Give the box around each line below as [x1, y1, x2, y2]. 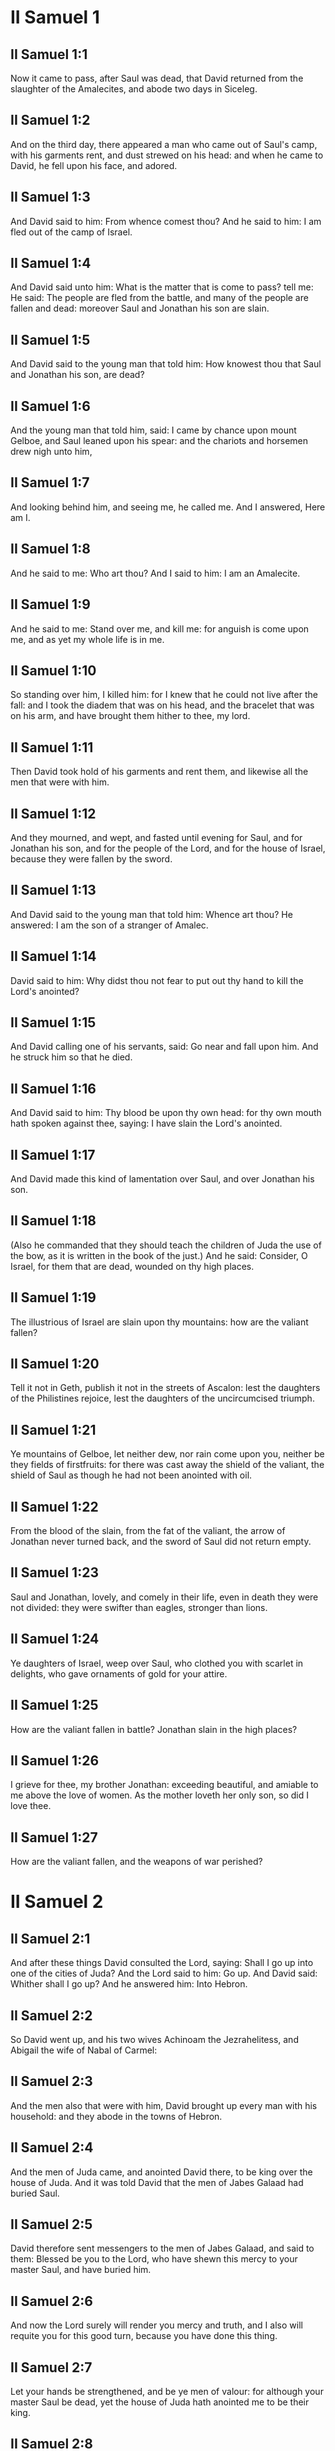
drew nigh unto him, [10, 446, 93, 458]
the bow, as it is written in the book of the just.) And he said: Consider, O [10, 1249, 308, 1261]
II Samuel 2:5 [10, 2216, 93, 2233]
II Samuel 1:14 [10, 948, 97, 965]
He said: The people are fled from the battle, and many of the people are [10, 292, 309, 304]
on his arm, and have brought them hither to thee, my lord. [10, 710, 251, 722]
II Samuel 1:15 [10, 1014, 97, 1031]
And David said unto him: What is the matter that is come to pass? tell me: [10, 281, 314, 293]
